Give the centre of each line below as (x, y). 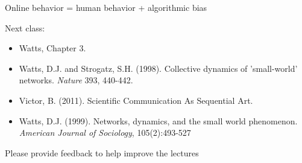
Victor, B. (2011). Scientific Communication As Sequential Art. (136, 100)
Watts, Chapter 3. (52, 48)
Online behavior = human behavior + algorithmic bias (106, 7)
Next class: (25, 27)
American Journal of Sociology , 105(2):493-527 (105, 133)
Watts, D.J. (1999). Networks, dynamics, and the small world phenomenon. (158, 120)
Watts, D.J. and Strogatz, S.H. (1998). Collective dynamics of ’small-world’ (158, 68)
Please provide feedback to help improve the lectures (102, 152)
